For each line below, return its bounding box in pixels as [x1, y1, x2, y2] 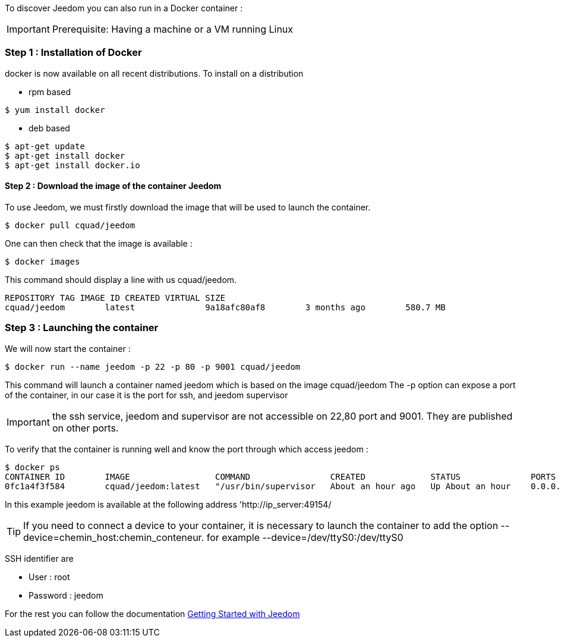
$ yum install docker [5, 105, 105, 115]
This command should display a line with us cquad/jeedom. [5, 274, 237, 285]
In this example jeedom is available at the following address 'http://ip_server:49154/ [5, 499, 332, 509]
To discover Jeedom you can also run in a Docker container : [5, 3, 243, 13]
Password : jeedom [29, 590, 103, 600]
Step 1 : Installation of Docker [5, 46, 142, 59]
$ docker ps [5, 462, 60, 472]
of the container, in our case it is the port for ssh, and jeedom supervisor [5, 389, 288, 400]
